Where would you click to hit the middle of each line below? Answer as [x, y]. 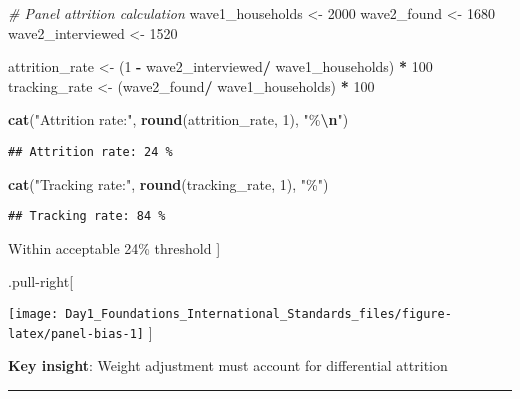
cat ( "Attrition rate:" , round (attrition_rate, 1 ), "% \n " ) [178, 119]
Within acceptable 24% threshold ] [114, 247]
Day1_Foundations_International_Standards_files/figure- [258, 314]
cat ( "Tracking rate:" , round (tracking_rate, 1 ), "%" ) [168, 183]
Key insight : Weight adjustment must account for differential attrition [228, 365]
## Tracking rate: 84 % [87, 216]
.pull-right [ [41, 281]
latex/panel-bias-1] [76, 333]
